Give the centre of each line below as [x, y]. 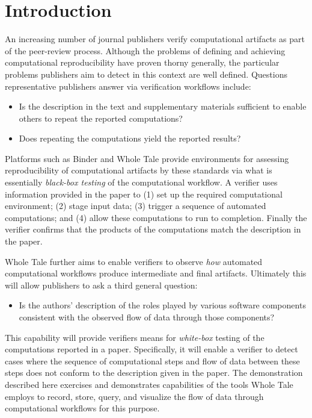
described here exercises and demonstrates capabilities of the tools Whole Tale [149, 384]
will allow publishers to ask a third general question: [101, 285]
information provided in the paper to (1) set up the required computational [144, 194]
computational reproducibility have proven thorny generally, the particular [142, 62]
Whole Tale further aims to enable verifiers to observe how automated [134, 261]
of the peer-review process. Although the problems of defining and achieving [145, 50]
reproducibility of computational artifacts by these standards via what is [139, 170]
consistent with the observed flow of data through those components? [147, 317]
